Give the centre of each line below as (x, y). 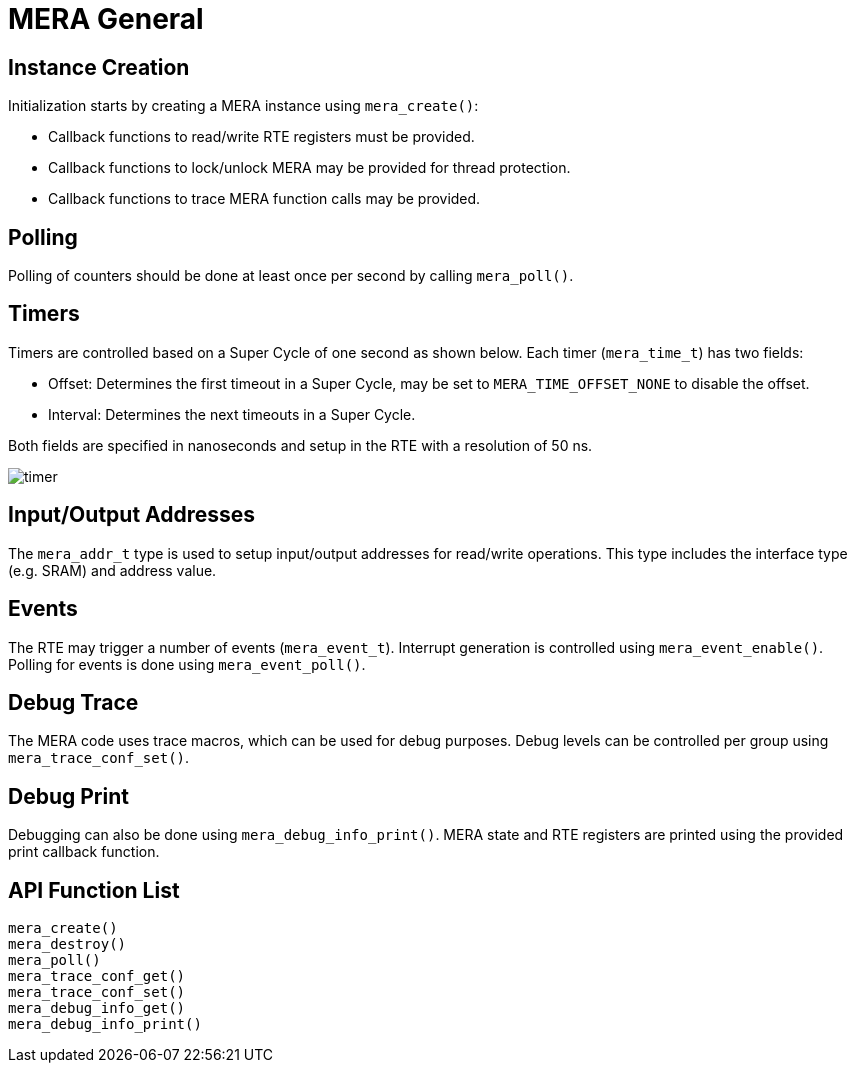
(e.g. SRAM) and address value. (112, 570)
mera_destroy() (67, 944)
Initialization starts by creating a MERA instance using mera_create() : (243, 106)
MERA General (106, 19)
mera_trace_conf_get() (97, 976)
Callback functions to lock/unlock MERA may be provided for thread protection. (309, 168)
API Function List (94, 890)
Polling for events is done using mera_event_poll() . (187, 664)
